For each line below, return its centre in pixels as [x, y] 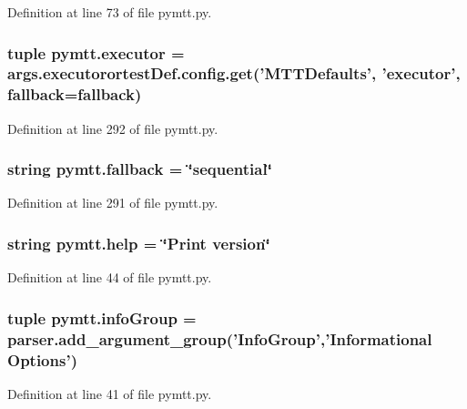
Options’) [42, 359]
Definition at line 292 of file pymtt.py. [113, 128]
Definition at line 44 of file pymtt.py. [110, 277]
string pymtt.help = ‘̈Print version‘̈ [139, 243]
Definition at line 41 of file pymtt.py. [110, 393]
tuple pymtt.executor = [96, 52]
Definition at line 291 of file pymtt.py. [113, 203]
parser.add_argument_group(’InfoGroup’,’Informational [220, 338]
